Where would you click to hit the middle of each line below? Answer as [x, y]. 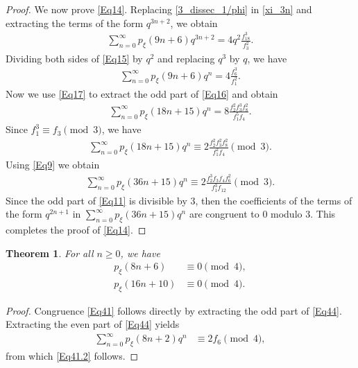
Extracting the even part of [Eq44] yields [93, 324]
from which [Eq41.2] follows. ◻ [72, 356]
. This [323, 214]
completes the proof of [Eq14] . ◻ [76, 229]
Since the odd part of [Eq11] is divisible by [96, 200]
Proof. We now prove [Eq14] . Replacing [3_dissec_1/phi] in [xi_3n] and [159, 9]
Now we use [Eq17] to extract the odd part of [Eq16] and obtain [142, 93]
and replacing [186, 58]
